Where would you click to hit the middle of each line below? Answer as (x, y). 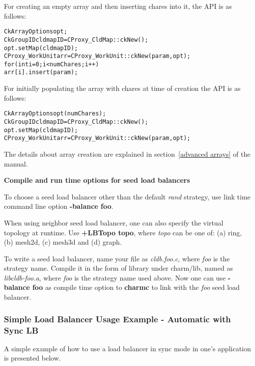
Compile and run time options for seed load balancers (97, 180)
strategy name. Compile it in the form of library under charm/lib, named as (118, 268)
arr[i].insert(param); (41, 72)
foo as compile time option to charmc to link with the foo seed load (136, 287)
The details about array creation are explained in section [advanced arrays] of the (127, 154)
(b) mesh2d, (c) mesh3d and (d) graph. (63, 242)
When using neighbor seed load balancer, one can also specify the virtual (114, 222)
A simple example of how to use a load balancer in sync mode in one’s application (127, 348)
